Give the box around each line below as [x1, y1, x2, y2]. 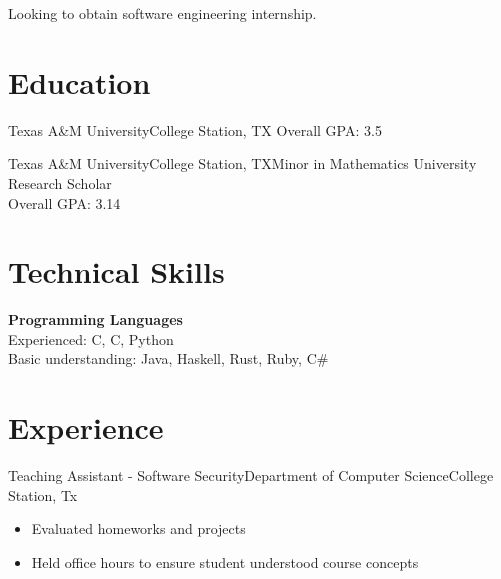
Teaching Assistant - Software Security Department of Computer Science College [8, 465, 494, 486]
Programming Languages [8, 309, 183, 330]
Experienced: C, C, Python [8, 328, 174, 349]
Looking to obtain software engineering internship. [8, 3, 317, 23]
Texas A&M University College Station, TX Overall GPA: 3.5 [8, 119, 382, 140]
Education [8, 61, 151, 102]
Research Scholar [8, 172, 112, 193]
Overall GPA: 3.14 [8, 192, 121, 213]
